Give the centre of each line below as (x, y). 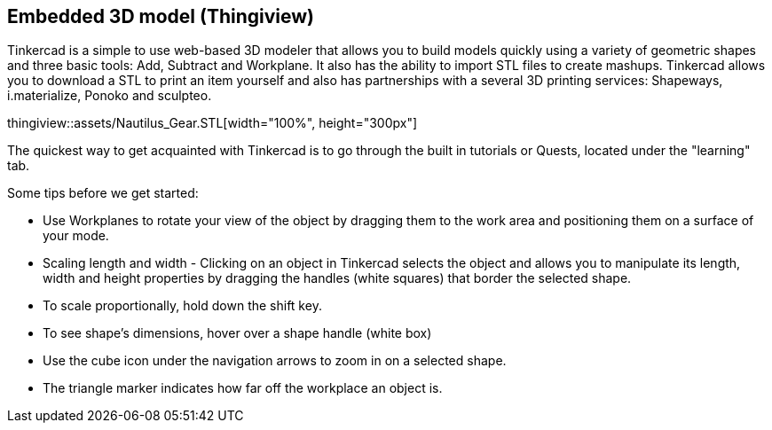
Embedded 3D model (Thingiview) (161, 16)
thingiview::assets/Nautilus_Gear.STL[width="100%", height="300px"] (213, 123)
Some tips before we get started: (103, 193)
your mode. (76, 236)
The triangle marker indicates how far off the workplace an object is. (243, 388)
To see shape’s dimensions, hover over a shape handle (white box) (237, 333)
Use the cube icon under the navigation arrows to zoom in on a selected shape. (275, 361)
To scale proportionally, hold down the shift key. (182, 306)
